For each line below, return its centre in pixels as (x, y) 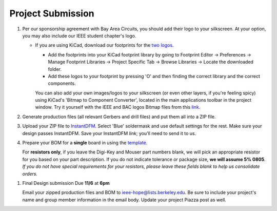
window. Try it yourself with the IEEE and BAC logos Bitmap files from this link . (118, 107)
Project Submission (52, 13)
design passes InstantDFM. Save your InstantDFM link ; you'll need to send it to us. (109, 133)
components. (62, 83)
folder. (55, 69)
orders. (30, 174)
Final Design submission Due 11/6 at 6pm (66, 183)
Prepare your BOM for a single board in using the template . (85, 143)
